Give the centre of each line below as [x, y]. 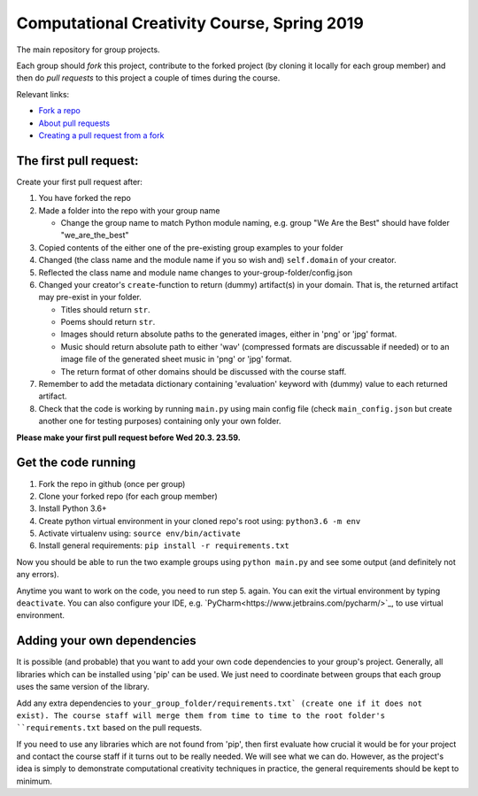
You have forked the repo [85, 198]
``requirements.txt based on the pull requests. [109, 728]
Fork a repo [60, 111]
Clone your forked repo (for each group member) [128, 496]
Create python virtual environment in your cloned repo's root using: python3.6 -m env [200, 521]
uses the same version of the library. [83, 687]
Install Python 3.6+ [73, 508]
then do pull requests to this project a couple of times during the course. [148, 78]
